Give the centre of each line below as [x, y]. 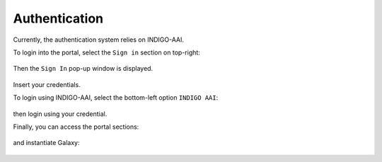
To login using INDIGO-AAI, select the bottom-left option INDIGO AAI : [116, 98]
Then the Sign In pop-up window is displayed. [83, 69]
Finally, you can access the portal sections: [76, 127]
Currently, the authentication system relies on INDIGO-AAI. [98, 40]
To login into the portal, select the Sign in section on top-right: [107, 52]
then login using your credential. [60, 114]
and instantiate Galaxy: [46, 143]
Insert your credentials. [47, 84]
